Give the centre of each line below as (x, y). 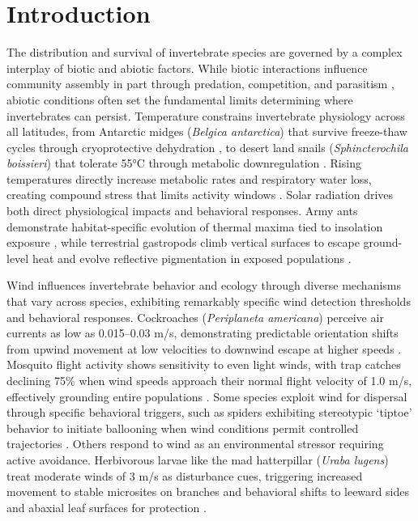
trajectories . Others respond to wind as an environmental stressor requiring (195, 444)
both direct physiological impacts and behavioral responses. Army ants (182, 211)
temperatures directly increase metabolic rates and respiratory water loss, (189, 178)
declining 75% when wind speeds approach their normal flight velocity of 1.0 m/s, (209, 380)
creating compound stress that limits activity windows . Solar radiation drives (200, 195)
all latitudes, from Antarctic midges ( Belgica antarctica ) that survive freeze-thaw (207, 131)
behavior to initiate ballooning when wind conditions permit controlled (183, 428)
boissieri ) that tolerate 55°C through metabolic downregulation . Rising (184, 163)
